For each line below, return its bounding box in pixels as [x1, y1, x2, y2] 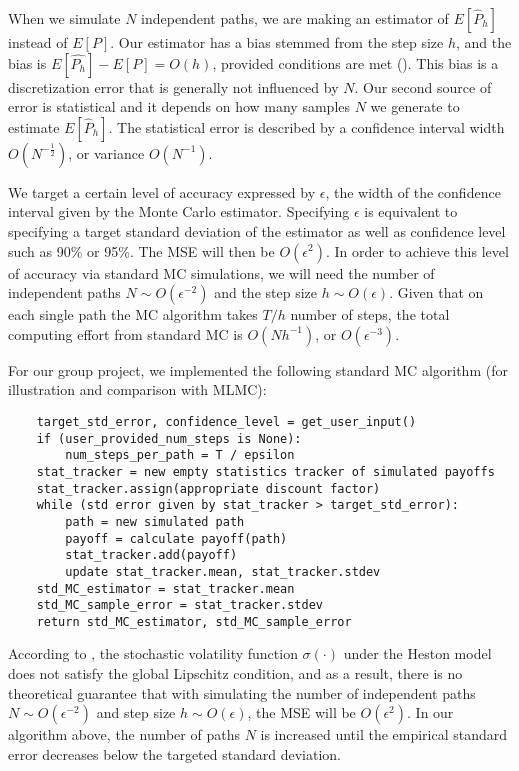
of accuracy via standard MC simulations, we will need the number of [8, 262, 435, 283]
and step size [96, 702, 176, 723]
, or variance [68, 142, 145, 163]
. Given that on [389, 282, 484, 303]
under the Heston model [343, 643, 492, 664]
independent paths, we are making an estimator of [141, 8, 449, 28]
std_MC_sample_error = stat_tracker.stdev [36, 598, 323, 613]
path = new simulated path [65, 514, 245, 529]
